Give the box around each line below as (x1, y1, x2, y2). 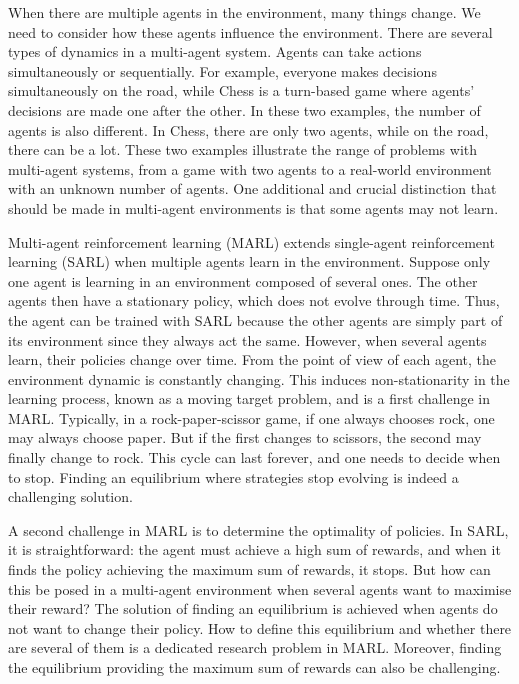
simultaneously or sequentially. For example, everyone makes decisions (8, 60, 437, 81)
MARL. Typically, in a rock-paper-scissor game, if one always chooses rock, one (8, 407, 495, 428)
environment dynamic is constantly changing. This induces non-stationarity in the (8, 368, 510, 389)
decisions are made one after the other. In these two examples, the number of (8, 99, 481, 120)
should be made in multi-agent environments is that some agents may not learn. (8, 197, 499, 218)
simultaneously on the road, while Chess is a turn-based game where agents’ (8, 80, 475, 101)
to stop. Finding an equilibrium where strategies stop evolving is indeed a (8, 466, 459, 487)
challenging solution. (8, 486, 133, 507)
